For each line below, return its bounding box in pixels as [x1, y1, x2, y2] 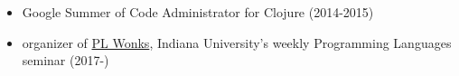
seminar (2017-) [22, 51, 109, 70]
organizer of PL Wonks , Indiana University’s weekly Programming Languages [22, 33, 452, 52]
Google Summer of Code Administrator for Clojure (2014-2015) [22, 3, 374, 21]
